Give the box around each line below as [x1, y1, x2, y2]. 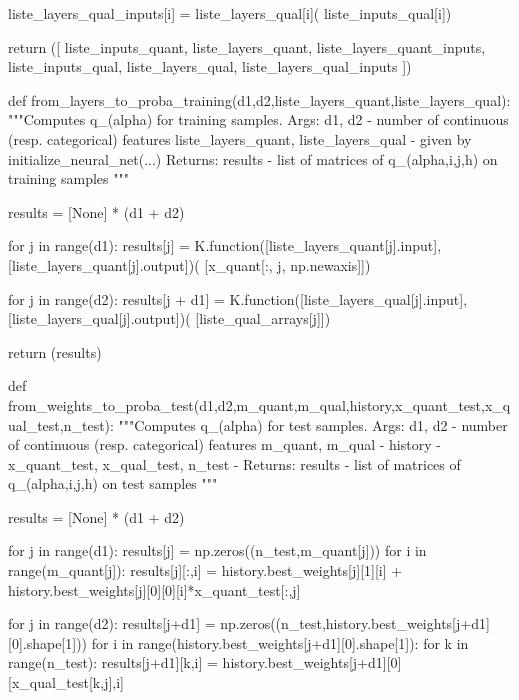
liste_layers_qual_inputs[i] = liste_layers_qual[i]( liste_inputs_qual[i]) [8, 3, 452, 23]
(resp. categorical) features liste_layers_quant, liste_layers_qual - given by [8, 128, 472, 149]
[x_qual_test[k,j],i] [8, 672, 125, 693]
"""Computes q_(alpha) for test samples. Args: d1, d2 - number [118, 414, 508, 435]
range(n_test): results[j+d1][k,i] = [8, 652, 218, 673]
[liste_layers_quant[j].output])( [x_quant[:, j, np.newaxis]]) [8, 254, 371, 275]
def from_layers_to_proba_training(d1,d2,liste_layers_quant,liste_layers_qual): [8, 89, 511, 110]
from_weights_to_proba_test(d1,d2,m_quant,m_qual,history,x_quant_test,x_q [8, 394, 511, 415]
